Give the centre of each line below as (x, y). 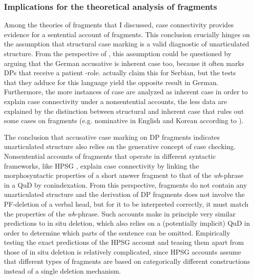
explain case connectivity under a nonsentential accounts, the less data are (115, 101)
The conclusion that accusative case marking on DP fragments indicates (112, 137)
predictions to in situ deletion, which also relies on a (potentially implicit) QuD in (127, 223)
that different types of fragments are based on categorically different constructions (127, 261)
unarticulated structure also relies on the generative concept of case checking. (120, 146)
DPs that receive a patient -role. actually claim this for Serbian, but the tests (120, 73)
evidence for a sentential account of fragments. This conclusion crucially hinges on (127, 34)
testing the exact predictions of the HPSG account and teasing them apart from (124, 242)
